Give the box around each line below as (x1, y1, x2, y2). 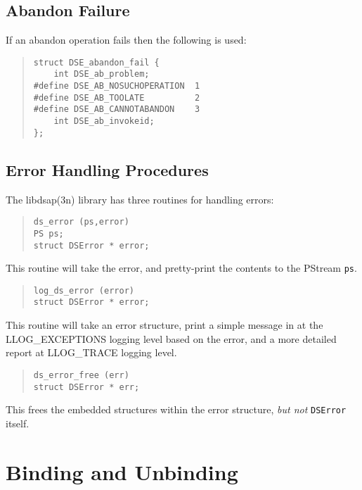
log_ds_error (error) (33, 285, 134, 296)
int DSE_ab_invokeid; (53, 116, 155, 127)
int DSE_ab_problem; (53, 69, 150, 80)
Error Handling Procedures (6, 158, 209, 180)
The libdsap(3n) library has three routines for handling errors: (6, 191, 274, 206)
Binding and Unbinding (6, 457, 238, 486)
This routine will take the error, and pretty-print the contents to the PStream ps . (6, 260, 357, 275)
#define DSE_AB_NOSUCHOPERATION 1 (33, 81, 200, 92)
